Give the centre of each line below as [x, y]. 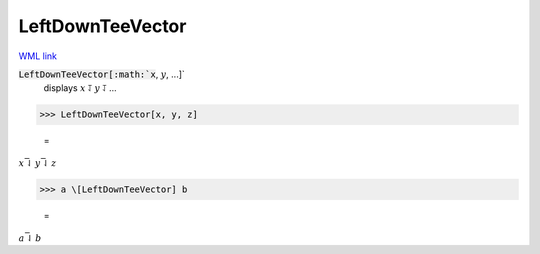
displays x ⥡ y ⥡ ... [80, 88]
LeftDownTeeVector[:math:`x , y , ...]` [101, 74]
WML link [38, 56]
